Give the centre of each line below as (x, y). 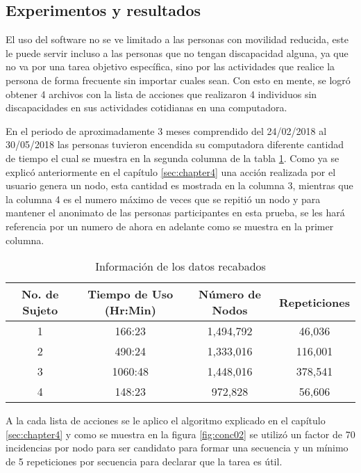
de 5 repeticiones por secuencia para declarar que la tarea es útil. (144, 461)
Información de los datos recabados (180, 266)
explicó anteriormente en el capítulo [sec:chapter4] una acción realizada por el (171, 171)
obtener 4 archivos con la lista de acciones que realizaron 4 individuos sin (161, 94)
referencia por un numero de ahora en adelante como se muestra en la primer (170, 226)
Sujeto (40, 310)
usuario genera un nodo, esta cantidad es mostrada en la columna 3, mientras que (179, 185)
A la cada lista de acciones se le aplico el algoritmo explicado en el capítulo (166, 420)
